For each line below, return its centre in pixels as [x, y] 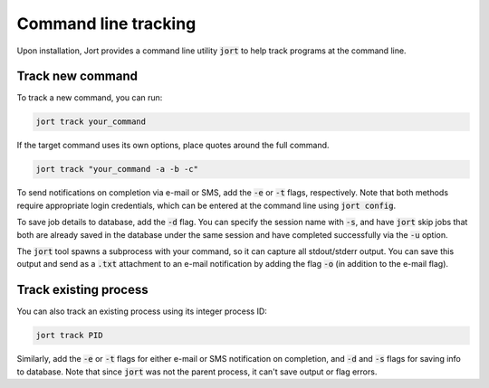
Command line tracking [106, 24]
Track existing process [82, 290]
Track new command [77, 76]
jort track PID [69, 336]
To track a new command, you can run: [90, 98]
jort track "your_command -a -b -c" [117, 169]
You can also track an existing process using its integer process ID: [142, 311]
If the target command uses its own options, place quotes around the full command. [173, 146]
